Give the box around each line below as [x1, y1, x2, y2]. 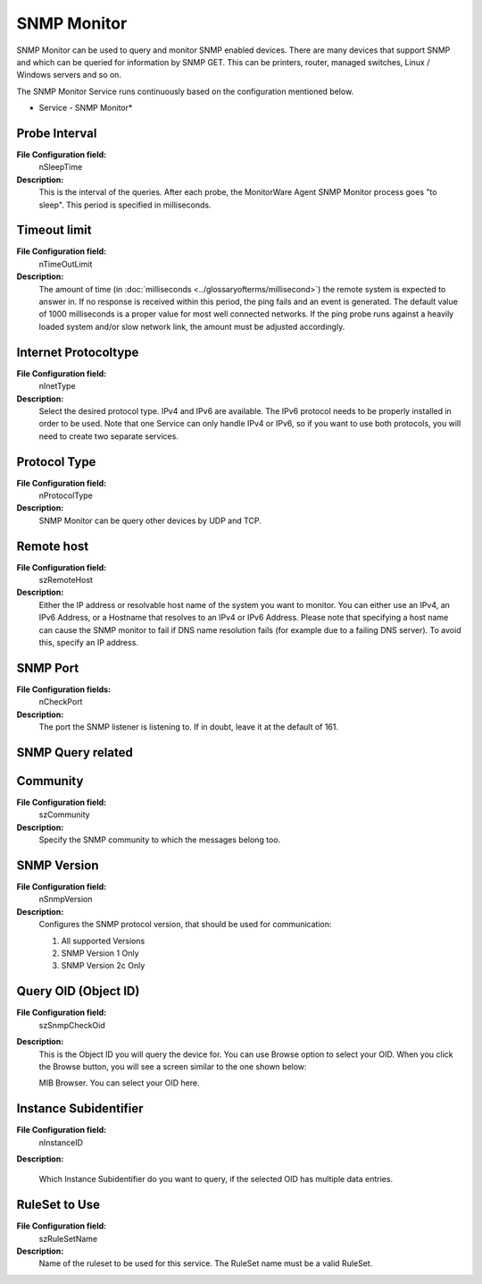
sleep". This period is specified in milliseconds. [38, 199, 212, 210]
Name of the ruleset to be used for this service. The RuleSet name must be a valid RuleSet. [38, 1258, 373, 1269]
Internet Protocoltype [16, 344, 139, 359]
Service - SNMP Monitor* [38, 103, 133, 114]
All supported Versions [61, 935, 145, 946]
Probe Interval [16, 125, 97, 140]
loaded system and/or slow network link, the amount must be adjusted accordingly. [38, 321, 345, 332]
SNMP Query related [16, 745, 133, 760]
